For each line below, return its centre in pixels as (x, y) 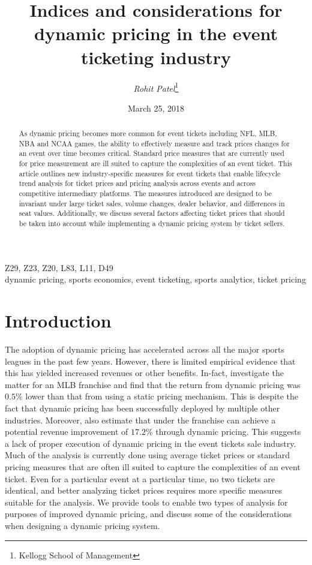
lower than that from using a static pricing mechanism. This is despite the (162, 396)
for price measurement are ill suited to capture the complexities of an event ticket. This (155, 163)
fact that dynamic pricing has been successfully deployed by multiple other (142, 408)
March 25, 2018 (156, 108)
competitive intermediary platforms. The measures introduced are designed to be (145, 193)
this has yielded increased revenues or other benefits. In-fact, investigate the (144, 373)
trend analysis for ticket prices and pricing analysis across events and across (137, 183)
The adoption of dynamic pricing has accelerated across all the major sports (145, 349)
